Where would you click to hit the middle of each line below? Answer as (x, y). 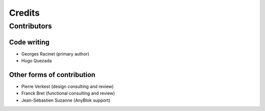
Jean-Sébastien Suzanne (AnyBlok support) (66, 100)
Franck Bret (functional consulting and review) (68, 93)
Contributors (31, 26)
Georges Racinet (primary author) (55, 54)
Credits (25, 13)
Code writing (29, 42)
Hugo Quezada (37, 61)
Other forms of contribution (52, 74)
